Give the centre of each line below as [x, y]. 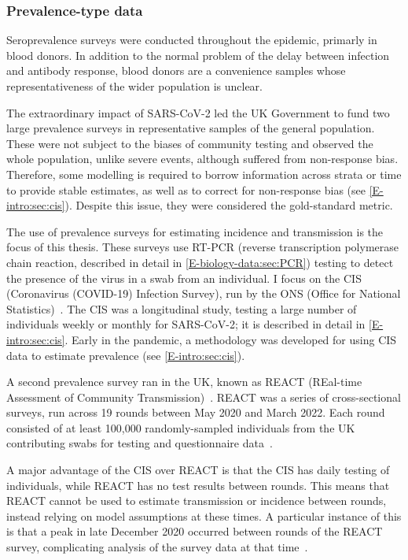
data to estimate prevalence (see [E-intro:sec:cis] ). [126, 355]
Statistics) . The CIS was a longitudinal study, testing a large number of [182, 308]
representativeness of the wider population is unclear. [134, 86]
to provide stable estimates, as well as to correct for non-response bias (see [186, 189]
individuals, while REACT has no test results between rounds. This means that [198, 485]
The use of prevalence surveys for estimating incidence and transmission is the [195, 231]
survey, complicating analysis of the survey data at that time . [157, 547]
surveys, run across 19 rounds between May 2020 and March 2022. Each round [196, 412]
